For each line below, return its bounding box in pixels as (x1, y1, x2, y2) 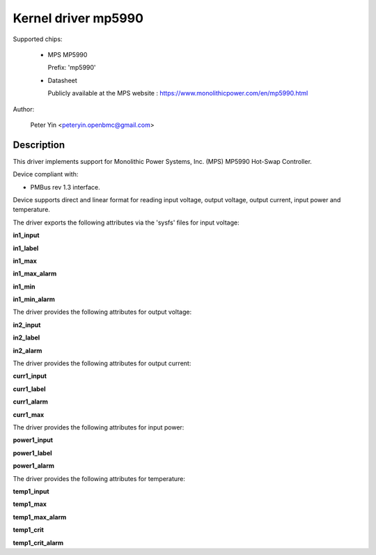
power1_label (13, 448, 52, 457)
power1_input (13, 436, 54, 444)
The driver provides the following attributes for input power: (13, 423, 185, 432)
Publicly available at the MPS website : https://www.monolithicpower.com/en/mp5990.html (47, 89, 308, 98)
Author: (13, 105, 35, 113)
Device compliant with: (13, 170, 79, 178)
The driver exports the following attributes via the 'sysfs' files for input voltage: (13, 218, 240, 227)
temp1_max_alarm (13, 512, 67, 521)
